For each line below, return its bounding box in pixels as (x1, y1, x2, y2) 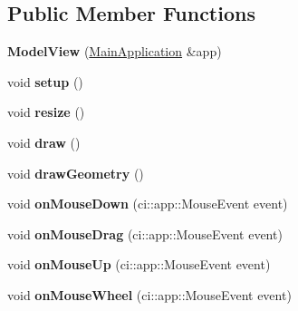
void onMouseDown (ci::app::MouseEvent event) (7, 194, 288, 213)
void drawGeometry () (7, 163, 144, 182)
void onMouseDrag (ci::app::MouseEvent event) (7, 224, 283, 243)
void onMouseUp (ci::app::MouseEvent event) (7, 255, 271, 274)
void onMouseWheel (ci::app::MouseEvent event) (7, 285, 292, 304)
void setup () (7, 72, 83, 91)
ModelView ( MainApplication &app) (7, 42, 222, 61)
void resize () (7, 102, 85, 121)
